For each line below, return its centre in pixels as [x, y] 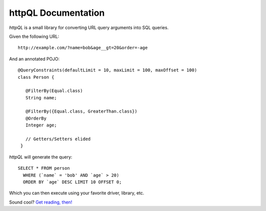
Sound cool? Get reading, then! [41, 202]
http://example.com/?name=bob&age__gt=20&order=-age [83, 48]
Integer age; [41, 125]
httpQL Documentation [57, 13]
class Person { [36, 77]
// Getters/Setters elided [58, 139]
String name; [41, 98]
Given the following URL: [34, 36]
